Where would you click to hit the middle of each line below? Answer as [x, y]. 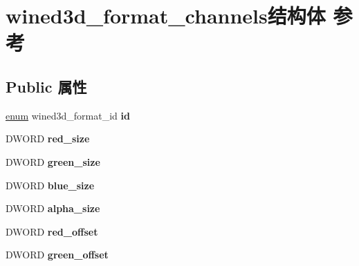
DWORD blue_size [50, 185]
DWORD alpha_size [53, 208]
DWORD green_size [53, 161]
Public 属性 [46, 86]
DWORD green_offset [57, 255]
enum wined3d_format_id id [68, 115]
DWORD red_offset [52, 231]
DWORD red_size [48, 139]
